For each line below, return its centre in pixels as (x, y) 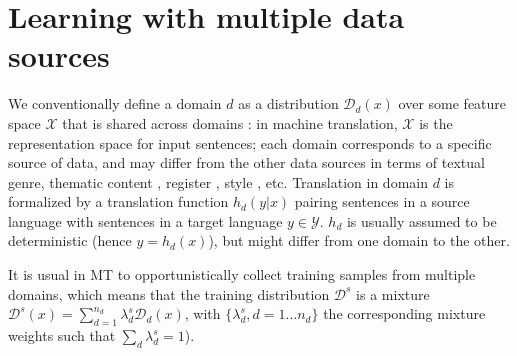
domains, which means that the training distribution (169, 293)
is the (436, 122)
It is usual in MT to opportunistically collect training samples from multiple (242, 274)
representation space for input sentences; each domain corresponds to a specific (250, 142)
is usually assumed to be (421, 220)
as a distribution (288, 103)
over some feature (452, 103)
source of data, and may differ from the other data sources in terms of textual (246, 162)
